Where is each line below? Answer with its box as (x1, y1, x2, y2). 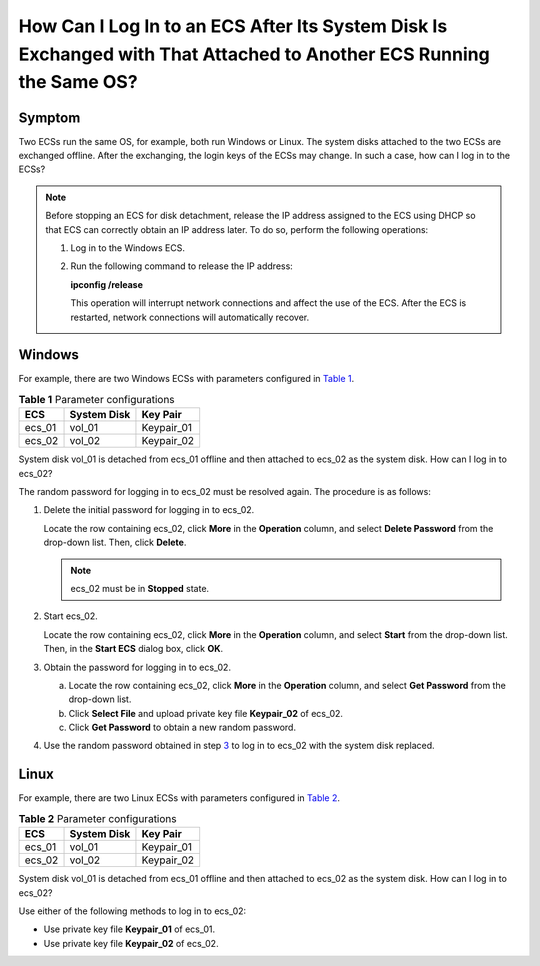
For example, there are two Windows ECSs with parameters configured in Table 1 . (18, 373, 355, 385)
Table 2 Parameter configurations (18, 811, 177, 825)
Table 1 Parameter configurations (18, 393, 175, 407)
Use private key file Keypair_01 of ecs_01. (43, 923, 216, 935)
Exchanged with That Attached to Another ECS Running (18, 43, 490, 65)
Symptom (18, 109, 81, 126)
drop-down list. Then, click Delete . (43, 536, 187, 549)
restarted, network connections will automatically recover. (70, 311, 310, 323)
